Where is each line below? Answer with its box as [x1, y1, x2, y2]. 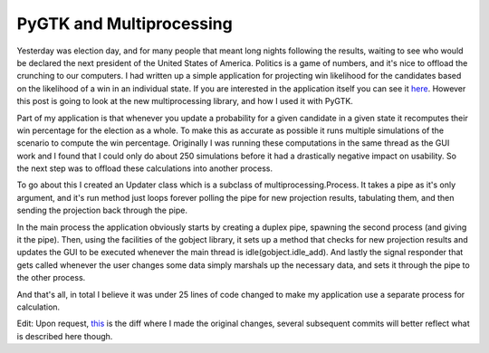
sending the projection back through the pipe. [16, 205, 187, 216]
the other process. [16, 272, 86, 283]
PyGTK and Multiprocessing [16, 14, 233, 33]
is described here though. [16, 330, 113, 341]
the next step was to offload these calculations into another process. [16, 163, 273, 174]
